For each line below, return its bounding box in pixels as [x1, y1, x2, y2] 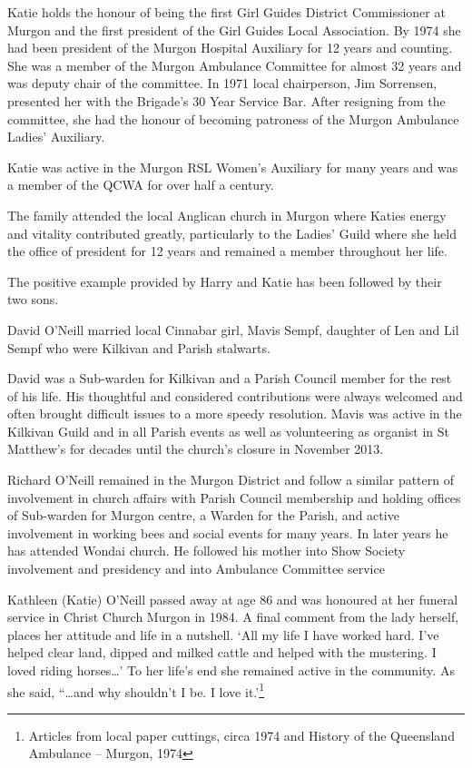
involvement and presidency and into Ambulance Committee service [7, 559, 385, 578]
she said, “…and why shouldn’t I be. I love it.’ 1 [7, 679, 265, 701]
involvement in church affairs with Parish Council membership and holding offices [7, 487, 461, 507]
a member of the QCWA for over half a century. [7, 175, 274, 194]
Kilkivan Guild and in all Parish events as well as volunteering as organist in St [7, 421, 450, 440]
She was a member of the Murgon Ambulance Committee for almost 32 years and [7, 55, 462, 74]
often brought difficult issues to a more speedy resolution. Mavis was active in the [7, 404, 462, 423]
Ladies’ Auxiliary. [7, 127, 105, 146]
